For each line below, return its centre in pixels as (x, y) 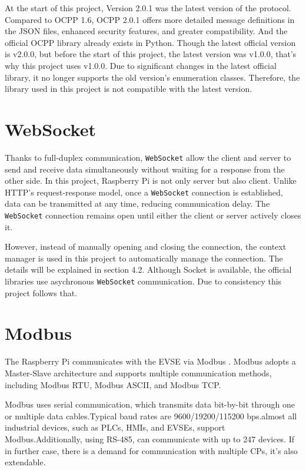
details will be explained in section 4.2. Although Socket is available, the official (148, 269)
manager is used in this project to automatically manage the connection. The (144, 258)
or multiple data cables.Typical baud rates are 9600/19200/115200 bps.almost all (151, 416)
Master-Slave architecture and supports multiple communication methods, (138, 373)
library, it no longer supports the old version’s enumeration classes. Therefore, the (152, 77)
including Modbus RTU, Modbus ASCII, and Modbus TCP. (113, 384)
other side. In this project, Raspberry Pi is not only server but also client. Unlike (151, 181)
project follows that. (41, 292)
